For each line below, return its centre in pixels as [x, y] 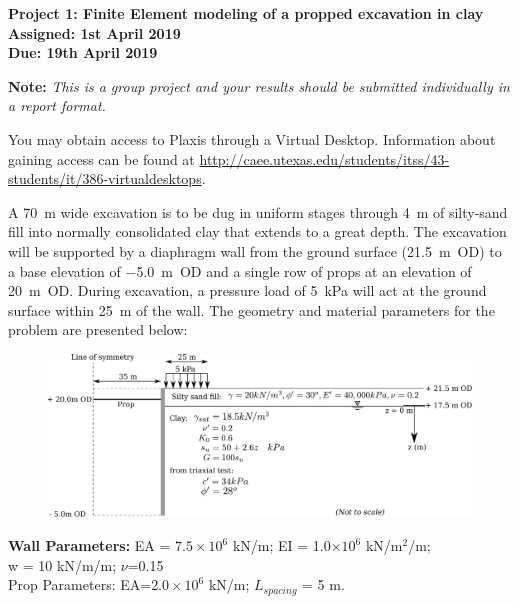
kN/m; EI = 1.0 [281, 545]
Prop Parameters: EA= [80, 584]
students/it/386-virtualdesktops [105, 178]
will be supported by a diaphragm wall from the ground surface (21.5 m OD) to [255, 250]
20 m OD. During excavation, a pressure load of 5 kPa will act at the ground [247, 290]
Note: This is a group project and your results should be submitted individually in [259, 85]
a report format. [57, 105]
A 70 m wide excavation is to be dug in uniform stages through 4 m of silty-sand [258, 211]
